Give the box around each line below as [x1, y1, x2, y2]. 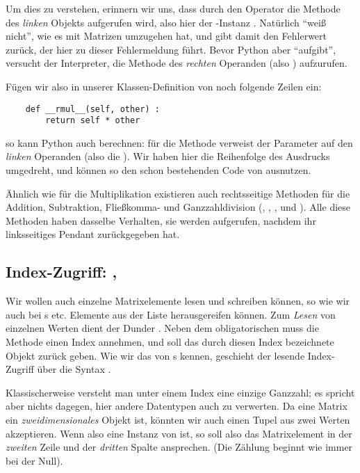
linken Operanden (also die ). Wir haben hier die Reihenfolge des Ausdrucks [6, 149, 330, 163]
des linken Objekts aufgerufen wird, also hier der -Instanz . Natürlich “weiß [6, 15, 326, 29]
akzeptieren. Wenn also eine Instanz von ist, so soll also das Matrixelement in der [6, 426, 352, 440]
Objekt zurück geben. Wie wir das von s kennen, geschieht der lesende [6, 348, 305, 362]
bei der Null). [6, 453, 63, 467]
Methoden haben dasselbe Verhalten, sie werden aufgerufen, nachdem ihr [6, 213, 316, 227]
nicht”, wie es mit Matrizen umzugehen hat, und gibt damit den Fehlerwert [6, 29, 327, 43]
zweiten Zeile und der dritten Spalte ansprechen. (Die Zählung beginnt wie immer [6, 440, 353, 454]
